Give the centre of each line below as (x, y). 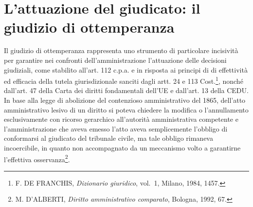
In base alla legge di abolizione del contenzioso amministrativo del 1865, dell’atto (125, 100)
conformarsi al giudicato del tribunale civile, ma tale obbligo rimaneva (108, 138)
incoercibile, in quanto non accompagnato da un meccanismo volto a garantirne (122, 147)
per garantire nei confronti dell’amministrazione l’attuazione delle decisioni (115, 60)
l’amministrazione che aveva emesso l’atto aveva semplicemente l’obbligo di (116, 128)
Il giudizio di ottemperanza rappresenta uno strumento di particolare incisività (121, 50)
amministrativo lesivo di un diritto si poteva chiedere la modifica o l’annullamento (126, 109)
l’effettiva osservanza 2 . (37, 158)
